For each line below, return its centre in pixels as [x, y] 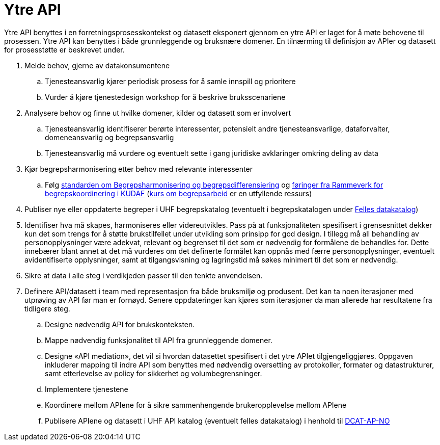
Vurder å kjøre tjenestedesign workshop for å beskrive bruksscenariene [165, 97]
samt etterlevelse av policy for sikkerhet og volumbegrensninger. [154, 373]
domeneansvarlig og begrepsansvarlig [109, 137]
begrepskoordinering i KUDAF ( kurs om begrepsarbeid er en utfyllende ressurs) [178, 193]
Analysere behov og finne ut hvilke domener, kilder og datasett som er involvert [158, 113]
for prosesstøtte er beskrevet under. [64, 49]
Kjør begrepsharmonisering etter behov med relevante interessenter [139, 169]
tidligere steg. [47, 308]
